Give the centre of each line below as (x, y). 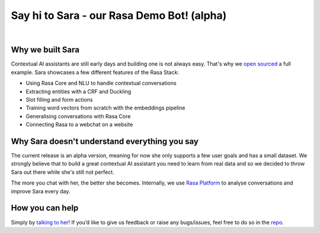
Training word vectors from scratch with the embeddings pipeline (105, 108)
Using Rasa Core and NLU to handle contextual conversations (101, 83)
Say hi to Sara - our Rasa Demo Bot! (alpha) (119, 15)
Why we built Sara (45, 50)
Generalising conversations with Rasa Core (78, 116)
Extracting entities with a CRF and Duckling (79, 91)
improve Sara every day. (41, 191)
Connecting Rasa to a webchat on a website (79, 125)
